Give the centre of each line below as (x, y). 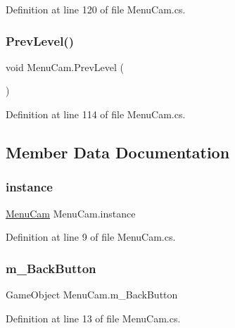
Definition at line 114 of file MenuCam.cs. (96, 114)
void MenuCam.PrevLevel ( (65, 67)
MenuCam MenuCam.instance (71, 213)
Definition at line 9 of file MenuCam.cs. (91, 237)
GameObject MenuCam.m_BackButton (92, 294)
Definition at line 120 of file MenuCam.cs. (96, 9)
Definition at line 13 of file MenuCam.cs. (93, 318)
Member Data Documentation (118, 152)
